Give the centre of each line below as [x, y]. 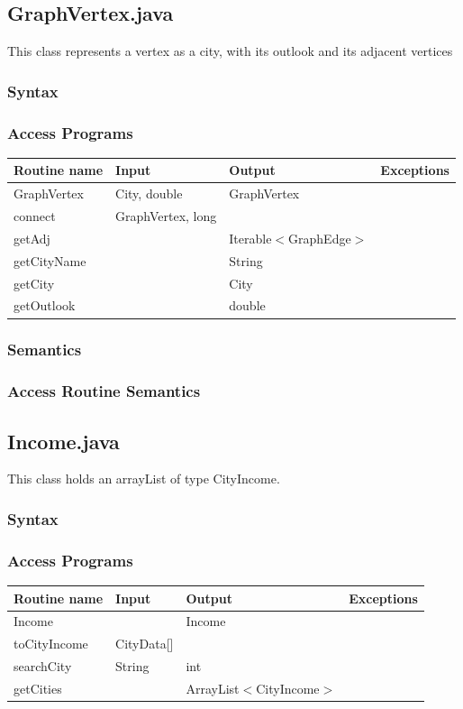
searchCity [43, 666]
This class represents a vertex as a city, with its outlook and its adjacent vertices [230, 51]
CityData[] [145, 644]
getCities [38, 688]
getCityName [50, 260]
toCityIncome [51, 644]
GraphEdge [320, 238]
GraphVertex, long [166, 216]
